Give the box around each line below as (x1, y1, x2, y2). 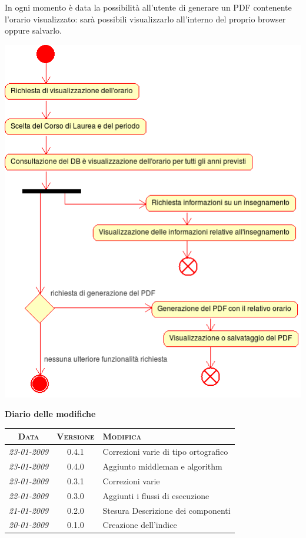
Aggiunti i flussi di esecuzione (102, 489, 209, 501)
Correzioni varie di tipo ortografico (102, 445, 228, 458)
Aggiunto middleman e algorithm (102, 460, 222, 472)
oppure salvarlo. (5, 24, 62, 37)
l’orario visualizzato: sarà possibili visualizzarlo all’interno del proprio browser (5, 12, 286, 25)
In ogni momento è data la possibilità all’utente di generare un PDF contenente (5, 1, 292, 13)
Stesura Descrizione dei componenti (102, 504, 231, 516)
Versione (56, 430, 95, 442)
